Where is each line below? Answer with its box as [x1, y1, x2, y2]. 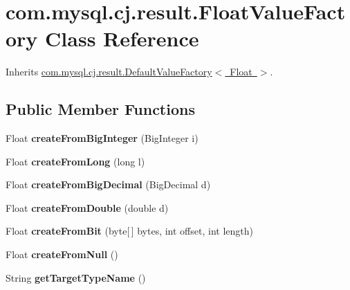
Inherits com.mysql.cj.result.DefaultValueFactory [6, 64, 212, 79]
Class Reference [45, 24, 199, 53]
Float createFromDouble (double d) [6, 200, 169, 215]
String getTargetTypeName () [6, 270, 146, 284]
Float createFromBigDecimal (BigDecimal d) [6, 177, 211, 192]
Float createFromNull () [6, 247, 118, 262]
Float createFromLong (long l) [6, 154, 145, 168]
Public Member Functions [6, 98, 195, 120]
